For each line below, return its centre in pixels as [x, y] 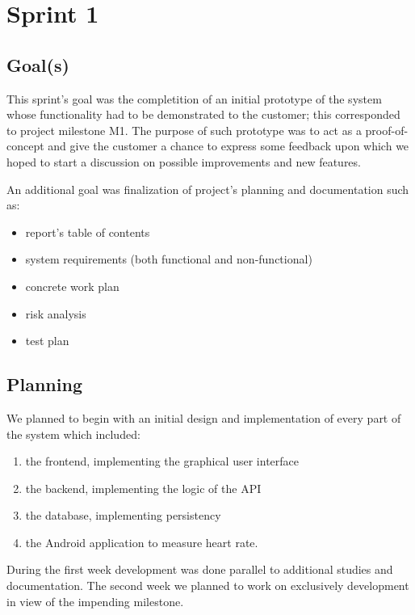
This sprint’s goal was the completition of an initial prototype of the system [194, 98]
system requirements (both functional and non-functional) [169, 259]
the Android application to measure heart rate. [142, 542]
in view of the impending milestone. [95, 601]
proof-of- [387, 130]
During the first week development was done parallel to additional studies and [200, 569]
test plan [47, 341]
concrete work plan [72, 286]
